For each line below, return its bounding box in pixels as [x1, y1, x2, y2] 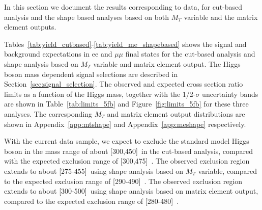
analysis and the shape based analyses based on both [4, 11, 169, 22]
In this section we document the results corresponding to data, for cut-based [4, 2, 243, 12]
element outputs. [4, 21, 56, 32]
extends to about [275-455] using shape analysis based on [4, 165, 184, 176]
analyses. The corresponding [4, 108, 92, 119]
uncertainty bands [202, 88, 258, 99]
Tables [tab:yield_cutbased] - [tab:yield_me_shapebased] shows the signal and [4, 38, 247, 49]
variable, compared [198, 165, 257, 176]
